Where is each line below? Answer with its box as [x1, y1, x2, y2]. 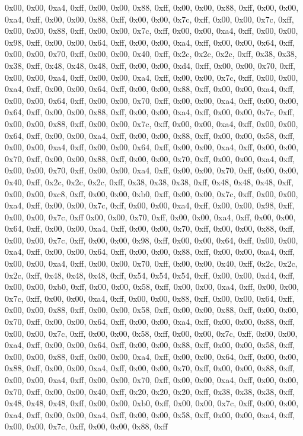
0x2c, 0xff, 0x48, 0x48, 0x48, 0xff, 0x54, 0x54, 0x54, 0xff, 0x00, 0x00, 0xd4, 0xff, [5, 268, 295, 281]
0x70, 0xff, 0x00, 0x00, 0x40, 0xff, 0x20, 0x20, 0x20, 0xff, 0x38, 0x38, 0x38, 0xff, [5, 385, 295, 397]
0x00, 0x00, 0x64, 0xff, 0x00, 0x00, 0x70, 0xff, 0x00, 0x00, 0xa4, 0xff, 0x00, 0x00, [5, 94, 299, 106]
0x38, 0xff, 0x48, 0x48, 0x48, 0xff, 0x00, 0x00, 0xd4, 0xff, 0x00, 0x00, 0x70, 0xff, [5, 59, 296, 71]
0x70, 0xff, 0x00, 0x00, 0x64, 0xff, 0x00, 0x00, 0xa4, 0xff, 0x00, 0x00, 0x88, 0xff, [5, 315, 295, 328]
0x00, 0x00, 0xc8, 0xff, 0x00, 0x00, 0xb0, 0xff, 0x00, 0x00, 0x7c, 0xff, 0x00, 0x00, [5, 187, 298, 200]
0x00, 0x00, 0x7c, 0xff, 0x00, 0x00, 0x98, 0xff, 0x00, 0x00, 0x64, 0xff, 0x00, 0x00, [5, 233, 298, 246]
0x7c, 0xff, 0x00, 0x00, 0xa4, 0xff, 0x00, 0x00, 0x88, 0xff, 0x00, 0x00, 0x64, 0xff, [5, 292, 295, 304]
